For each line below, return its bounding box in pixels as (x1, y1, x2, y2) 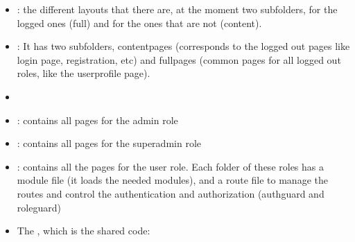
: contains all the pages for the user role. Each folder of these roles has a (17, 159, 324, 173)
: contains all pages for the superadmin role (17, 136, 201, 150)
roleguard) (17, 200, 61, 214)
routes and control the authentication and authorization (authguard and (17, 186, 324, 200)
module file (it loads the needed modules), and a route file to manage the (17, 173, 328, 187)
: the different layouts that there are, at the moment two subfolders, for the (17, 2, 338, 16)
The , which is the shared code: (17, 223, 150, 238)
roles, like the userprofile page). (17, 66, 150, 80)
